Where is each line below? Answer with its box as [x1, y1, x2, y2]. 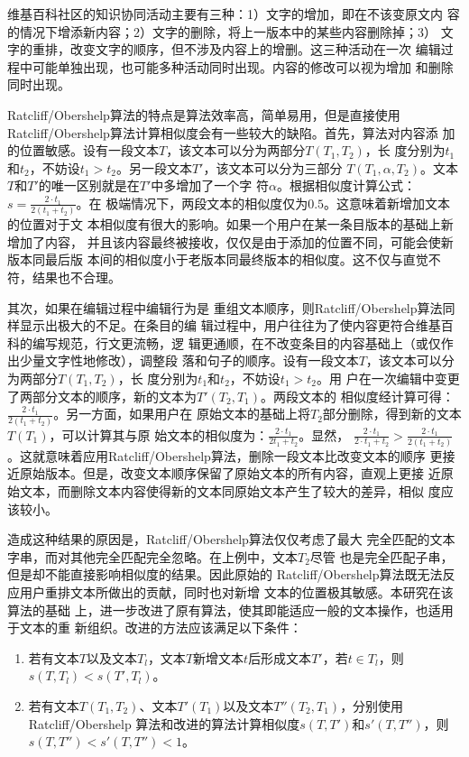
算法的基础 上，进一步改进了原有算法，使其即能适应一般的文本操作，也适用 [7, 600, 454, 619]
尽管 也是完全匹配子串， [309, 547, 454, 566]
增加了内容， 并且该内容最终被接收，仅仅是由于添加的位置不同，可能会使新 [7, 232, 454, 251]
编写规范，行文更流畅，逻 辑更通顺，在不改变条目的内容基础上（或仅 [32, 333, 441, 352]
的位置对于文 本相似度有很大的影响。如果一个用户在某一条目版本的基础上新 [7, 215, 454, 234]
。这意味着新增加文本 [324, 193, 451, 212]
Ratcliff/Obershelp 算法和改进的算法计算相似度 [28, 714, 300, 733]
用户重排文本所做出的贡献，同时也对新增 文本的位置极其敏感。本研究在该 [19, 582, 454, 601]
